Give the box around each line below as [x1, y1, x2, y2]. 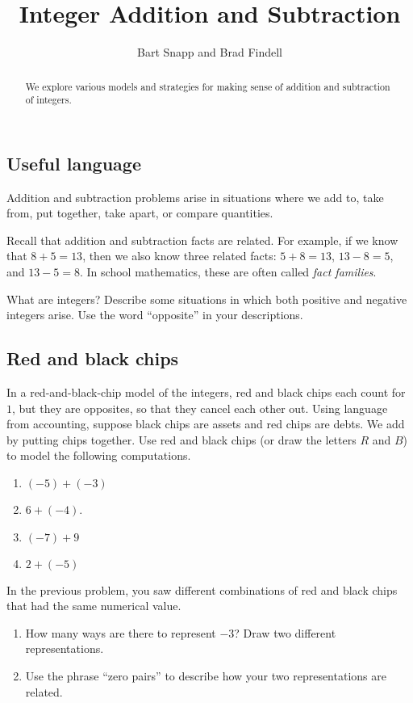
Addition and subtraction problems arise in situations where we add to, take [6, 188, 384, 205]
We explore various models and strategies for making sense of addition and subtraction [25, 79, 390, 93]
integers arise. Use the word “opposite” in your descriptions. [6, 306, 303, 323]
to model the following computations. [6, 447, 191, 464]
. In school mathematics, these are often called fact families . [80, 263, 377, 280]
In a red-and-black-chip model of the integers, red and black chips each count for [6, 384, 406, 400]
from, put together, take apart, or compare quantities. [6, 204, 273, 221]
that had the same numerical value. [6, 597, 181, 614]
